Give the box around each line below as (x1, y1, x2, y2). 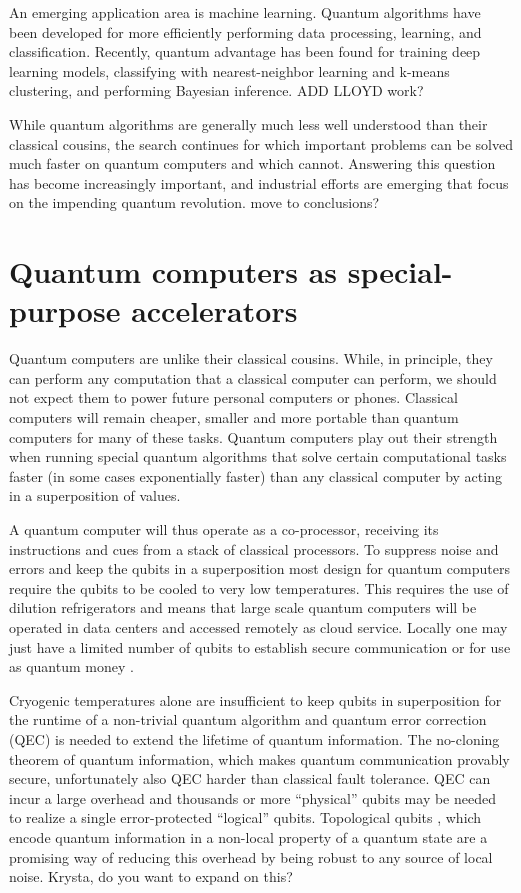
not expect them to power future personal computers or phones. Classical (9, 387, 458, 408)
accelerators (131, 290, 298, 331)
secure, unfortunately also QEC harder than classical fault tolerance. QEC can (9, 768, 491, 789)
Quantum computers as (9, 251, 338, 292)
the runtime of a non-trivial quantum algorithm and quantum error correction (9, 709, 487, 730)
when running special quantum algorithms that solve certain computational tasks (9, 446, 507, 467)
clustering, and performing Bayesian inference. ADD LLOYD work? (9, 80, 424, 101)
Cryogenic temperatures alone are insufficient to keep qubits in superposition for (9, 689, 502, 710)
